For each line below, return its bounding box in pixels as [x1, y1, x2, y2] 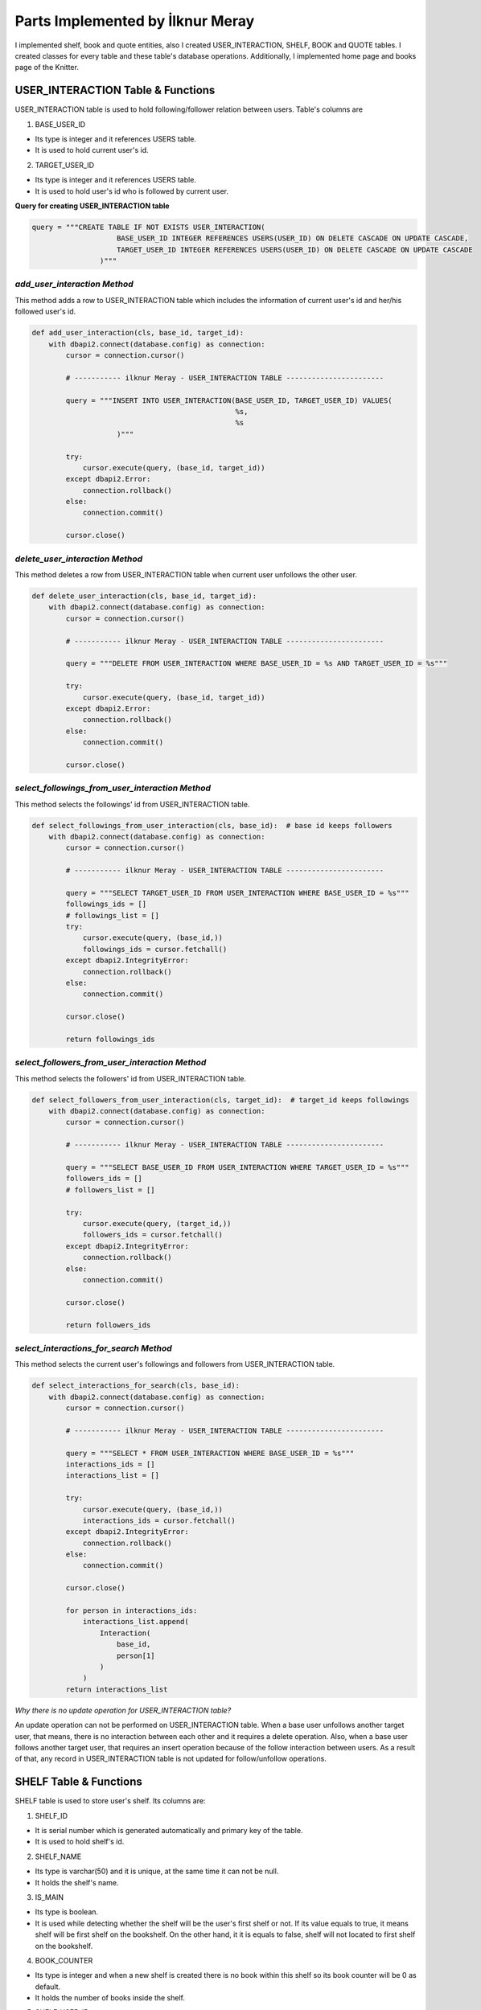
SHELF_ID [35, 1811, 68, 1820]
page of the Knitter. [14, 63, 80, 72]
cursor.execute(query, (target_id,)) [82, 1219, 232, 1228]
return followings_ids [65, 1034, 156, 1044]
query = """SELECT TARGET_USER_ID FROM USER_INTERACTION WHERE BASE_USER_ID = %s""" [65, 888, 409, 897]
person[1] [117, 1651, 156, 1660]
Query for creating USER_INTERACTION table [14, 201, 170, 211]
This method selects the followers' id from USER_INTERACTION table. [14, 1073, 247, 1083]
